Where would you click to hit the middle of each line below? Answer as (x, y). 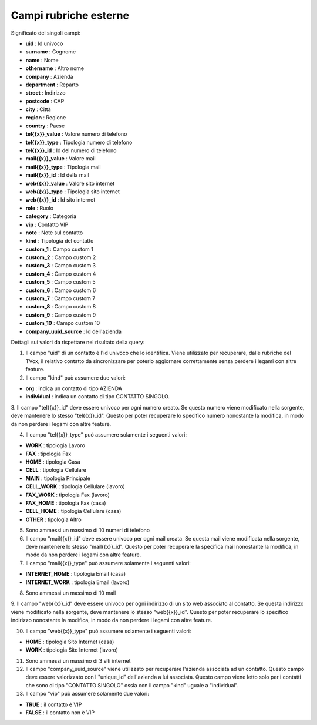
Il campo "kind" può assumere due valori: (76, 377)
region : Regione (46, 118)
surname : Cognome (51, 52)
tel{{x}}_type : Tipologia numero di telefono (79, 142)
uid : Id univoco (44, 43)
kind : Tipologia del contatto (60, 241)
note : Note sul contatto (54, 233)
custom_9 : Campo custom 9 (61, 315)
